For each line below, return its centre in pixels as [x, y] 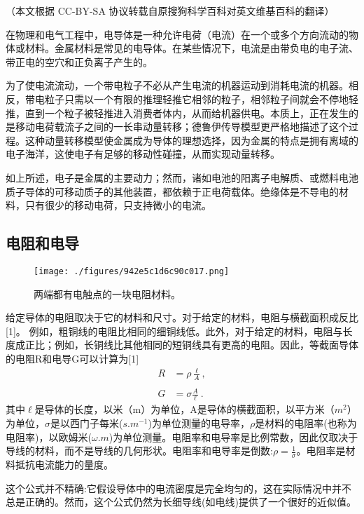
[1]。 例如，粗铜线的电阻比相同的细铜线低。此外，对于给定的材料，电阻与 [174, 331]
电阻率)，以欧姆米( [49, 437]
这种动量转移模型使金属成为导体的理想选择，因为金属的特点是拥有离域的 [191, 140]
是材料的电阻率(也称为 [306, 422]
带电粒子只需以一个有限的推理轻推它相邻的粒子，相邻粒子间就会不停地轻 [191, 99]
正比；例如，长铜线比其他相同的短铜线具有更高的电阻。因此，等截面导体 [191, 345]
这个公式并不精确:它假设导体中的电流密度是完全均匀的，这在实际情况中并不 [178, 488]
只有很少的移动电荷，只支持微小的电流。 [118, 205]
